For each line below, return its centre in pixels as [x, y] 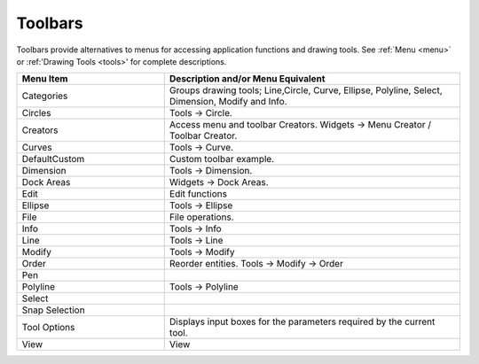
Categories [45, 96]
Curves [37, 148]
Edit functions [198, 194]
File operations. [201, 217]
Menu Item [45, 79]
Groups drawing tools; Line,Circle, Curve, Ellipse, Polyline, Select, [306, 90]
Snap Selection [53, 310]
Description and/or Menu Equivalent [247, 79]
